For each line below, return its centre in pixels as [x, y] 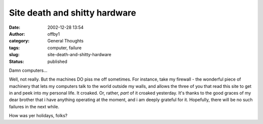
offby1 [54, 34]
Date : [15, 27]
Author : [17, 34]
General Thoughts [66, 41]
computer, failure [65, 48]
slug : [14, 55]
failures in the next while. [34, 106]
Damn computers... [28, 70]
